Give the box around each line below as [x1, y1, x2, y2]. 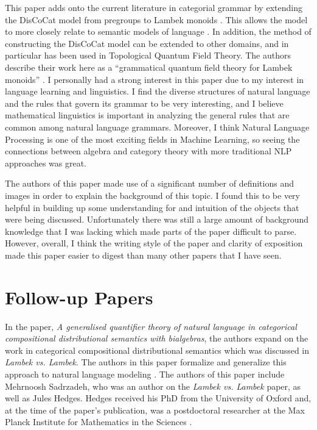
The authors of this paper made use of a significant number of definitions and [5, 177, 294, 190]
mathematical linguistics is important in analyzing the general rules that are [5, 109, 290, 121]
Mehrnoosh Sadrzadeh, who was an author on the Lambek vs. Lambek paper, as [5, 379, 301, 392]
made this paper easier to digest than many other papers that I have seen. [5, 248, 282, 261]
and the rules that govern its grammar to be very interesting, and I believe [5, 96, 284, 109]
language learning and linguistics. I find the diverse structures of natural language [5, 85, 310, 98]
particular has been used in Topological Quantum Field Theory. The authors [5, 49, 291, 62]
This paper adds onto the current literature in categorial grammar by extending [5, 1, 302, 13]
